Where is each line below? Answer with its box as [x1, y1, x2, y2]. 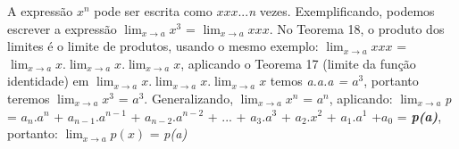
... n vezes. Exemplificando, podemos [238, 2, 435, 20]
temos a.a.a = [270, 71, 348, 90]
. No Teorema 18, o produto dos [269, 19, 445, 37]
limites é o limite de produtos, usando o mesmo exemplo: [7, 37, 319, 55]
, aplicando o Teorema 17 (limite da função [180, 54, 416, 72]
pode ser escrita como [94, 2, 213, 20]
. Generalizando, [144, 88, 234, 107]
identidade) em [7, 71, 89, 90]
